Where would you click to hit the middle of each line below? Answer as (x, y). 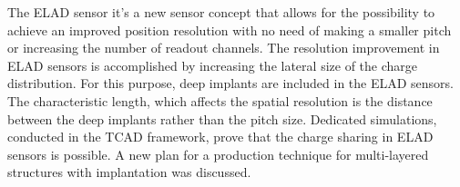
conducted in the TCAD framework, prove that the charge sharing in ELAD (220, 137)
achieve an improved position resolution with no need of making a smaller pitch (230, 30)
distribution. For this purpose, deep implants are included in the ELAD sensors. (231, 83)
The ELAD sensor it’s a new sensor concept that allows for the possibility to (221, 12)
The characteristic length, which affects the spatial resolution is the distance (220, 100)
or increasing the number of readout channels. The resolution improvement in (224, 48)
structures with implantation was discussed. (129, 172)
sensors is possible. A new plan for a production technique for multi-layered (218, 154)
